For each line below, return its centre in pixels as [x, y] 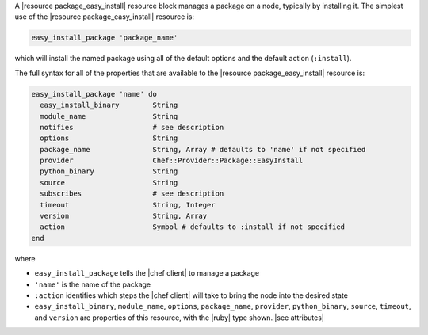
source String [109, 183]
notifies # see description [132, 127]
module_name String [109, 116]
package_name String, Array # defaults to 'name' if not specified [203, 149]
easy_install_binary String [109, 105]
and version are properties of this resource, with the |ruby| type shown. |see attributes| [179, 318]
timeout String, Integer [128, 205]
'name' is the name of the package [93, 284]
